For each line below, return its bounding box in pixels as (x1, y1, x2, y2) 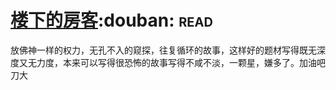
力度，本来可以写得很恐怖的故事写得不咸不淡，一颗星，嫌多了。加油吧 (36, 56, 326, 68)
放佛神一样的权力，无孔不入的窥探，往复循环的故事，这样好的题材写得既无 (10, 44, 317, 56)
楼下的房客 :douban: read (10, 9, 213, 32)
